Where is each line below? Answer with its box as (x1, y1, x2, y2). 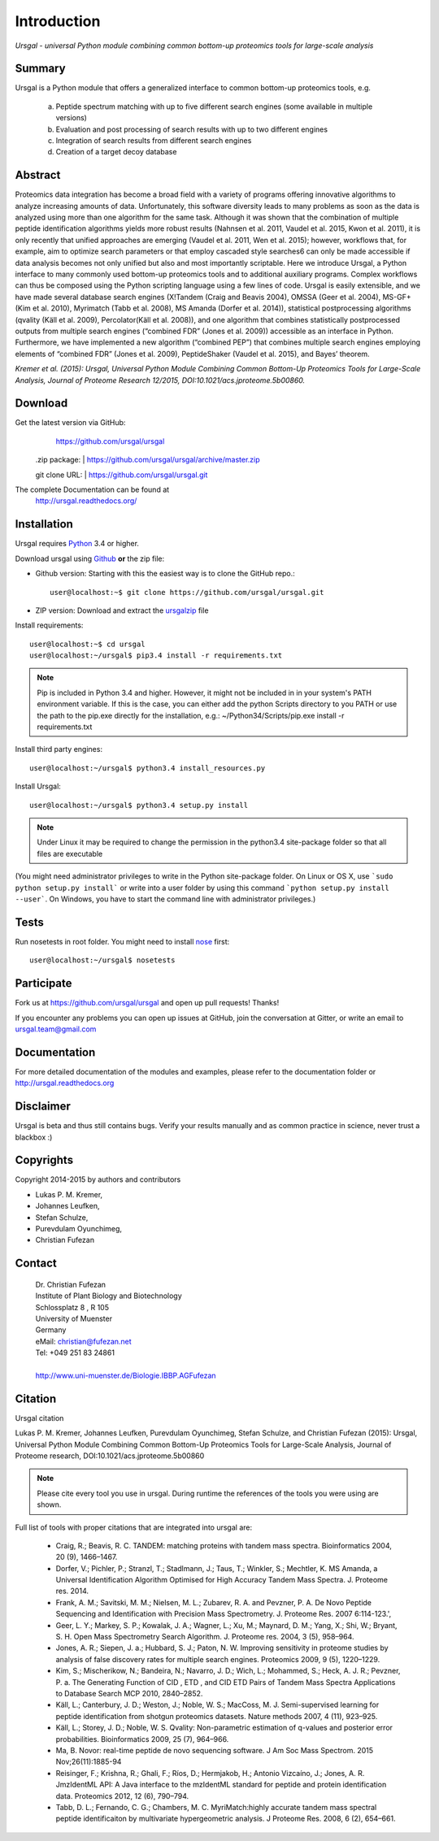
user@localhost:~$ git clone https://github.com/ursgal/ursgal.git (50, 588, 324, 597)
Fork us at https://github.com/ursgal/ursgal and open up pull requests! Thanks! (15, 998, 280, 1008)
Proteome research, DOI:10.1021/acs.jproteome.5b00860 (15, 1451, 205, 1461)
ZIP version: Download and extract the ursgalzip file (35, 606, 209, 615)
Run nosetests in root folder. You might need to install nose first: (15, 936, 230, 946)
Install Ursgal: (15, 781, 61, 792)
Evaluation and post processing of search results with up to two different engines (55, 124, 328, 134)
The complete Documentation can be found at (15, 484, 170, 495)
